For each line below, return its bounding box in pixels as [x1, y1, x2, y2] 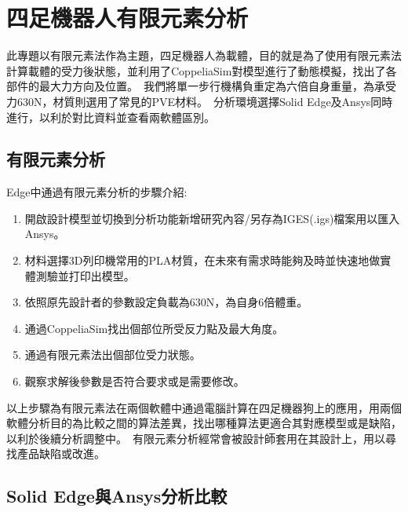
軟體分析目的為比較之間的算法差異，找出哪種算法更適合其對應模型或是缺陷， [6, 415, 402, 431]
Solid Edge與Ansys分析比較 [6, 484, 228, 508]
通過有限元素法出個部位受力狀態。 [24, 346, 201, 363]
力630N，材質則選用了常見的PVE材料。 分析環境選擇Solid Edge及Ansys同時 [6, 93, 393, 109]
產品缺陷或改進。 [16, 445, 105, 462]
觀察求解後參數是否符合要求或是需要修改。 [24, 373, 245, 389]
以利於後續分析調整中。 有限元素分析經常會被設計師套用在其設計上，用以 [6, 430, 385, 446]
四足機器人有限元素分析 [6, 2, 249, 34]
